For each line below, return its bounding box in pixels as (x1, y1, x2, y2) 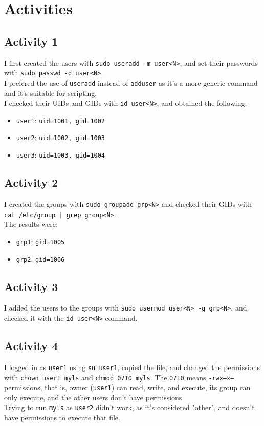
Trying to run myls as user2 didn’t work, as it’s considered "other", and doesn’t (4, 402, 255, 413)
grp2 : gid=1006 (16, 253, 65, 264)
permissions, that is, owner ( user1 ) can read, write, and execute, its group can (4, 382, 251, 393)
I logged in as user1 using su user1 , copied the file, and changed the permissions (4, 361, 260, 372)
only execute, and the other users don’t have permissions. (4, 392, 184, 402)
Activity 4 (4, 338, 58, 354)
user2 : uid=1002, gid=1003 (16, 132, 105, 143)
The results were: (4, 219, 58, 229)
